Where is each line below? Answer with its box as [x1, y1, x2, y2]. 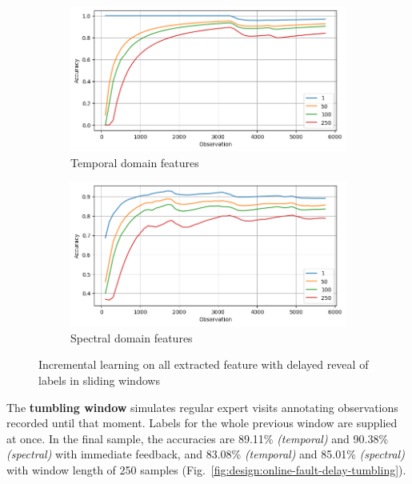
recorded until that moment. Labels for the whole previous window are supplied [6, 414, 398, 431]
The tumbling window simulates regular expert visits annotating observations [6, 398, 398, 415]
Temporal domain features [70, 154, 199, 170]
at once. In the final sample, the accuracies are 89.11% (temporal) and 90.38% [6, 430, 389, 446]
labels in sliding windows [38, 372, 160, 388]
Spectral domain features [70, 329, 193, 346]
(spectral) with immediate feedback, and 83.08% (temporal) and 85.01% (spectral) [6, 446, 405, 462]
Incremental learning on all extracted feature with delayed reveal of [38, 356, 369, 373]
